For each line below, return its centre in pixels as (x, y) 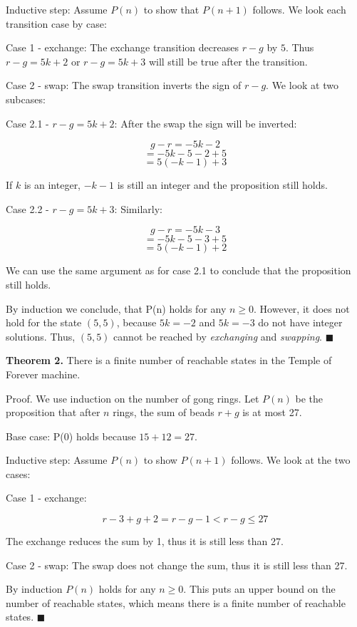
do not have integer (300, 322)
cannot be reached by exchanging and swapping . (218, 336)
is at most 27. (272, 412)
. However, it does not (302, 308)
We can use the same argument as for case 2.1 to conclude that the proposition (178, 270)
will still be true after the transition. (228, 61)
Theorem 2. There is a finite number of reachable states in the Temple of (169, 360)
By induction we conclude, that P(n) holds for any (116, 308)
